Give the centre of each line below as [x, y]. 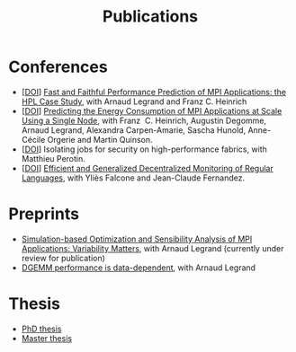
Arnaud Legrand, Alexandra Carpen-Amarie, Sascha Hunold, [134, 130]
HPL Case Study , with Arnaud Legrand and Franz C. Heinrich [134, 101]
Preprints [44, 214]
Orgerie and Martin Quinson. [100, 139]
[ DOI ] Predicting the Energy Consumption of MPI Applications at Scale [152, 110]
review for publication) [63, 258]
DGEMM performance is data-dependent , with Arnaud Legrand [139, 268]
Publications [150, 17]
